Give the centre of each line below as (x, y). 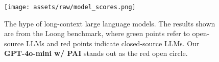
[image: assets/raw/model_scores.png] (70, 7)
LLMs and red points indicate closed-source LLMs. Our (113, 43)
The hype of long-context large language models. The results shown (110, 23)
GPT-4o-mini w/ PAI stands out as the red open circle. (96, 53)
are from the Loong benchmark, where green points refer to (97, 33)
